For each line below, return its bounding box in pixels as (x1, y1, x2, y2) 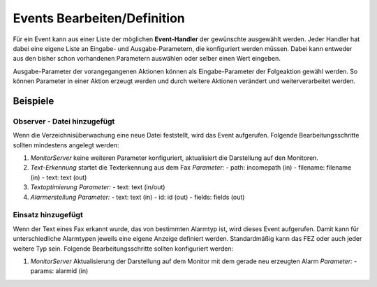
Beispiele (13, 95, 54, 107)
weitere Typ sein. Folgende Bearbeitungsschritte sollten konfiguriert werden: (13, 244, 234, 253)
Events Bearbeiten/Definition (13, 10, 185, 26)
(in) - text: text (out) (30, 173, 87, 182)
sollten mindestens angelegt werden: (13, 140, 119, 149)
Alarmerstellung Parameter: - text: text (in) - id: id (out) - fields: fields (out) (30, 193, 245, 201)
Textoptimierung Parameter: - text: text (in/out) (30, 183, 165, 191)
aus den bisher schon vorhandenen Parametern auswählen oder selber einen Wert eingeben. (13, 54, 281, 63)
